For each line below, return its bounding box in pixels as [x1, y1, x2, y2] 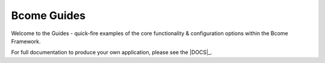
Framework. [11, 37, 41, 45]
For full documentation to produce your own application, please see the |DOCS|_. [11, 49, 212, 56]
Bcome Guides [11, 9, 86, 22]
